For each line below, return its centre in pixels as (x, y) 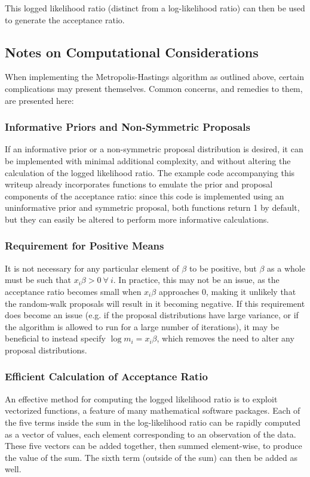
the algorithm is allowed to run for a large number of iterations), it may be (142, 326)
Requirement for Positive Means (85, 246)
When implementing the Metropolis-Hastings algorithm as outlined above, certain (154, 77)
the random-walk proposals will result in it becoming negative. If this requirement (155, 303)
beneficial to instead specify (55, 338)
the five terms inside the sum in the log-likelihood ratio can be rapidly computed (153, 422)
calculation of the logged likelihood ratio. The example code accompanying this (150, 172)
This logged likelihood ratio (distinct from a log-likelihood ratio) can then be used (155, 8)
